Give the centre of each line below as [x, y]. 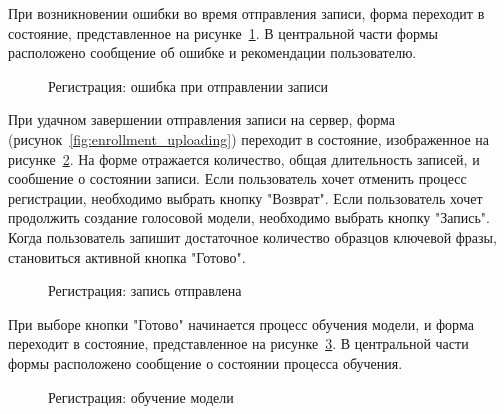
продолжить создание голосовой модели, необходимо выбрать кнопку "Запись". [249, 217]
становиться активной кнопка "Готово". [127, 256]
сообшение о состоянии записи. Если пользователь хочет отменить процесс [237, 178]
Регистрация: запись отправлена [145, 290]
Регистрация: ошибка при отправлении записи [188, 85]
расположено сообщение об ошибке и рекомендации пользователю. [212, 52]
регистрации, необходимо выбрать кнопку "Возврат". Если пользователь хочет [245, 197]
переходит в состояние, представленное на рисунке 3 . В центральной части [238, 343]
